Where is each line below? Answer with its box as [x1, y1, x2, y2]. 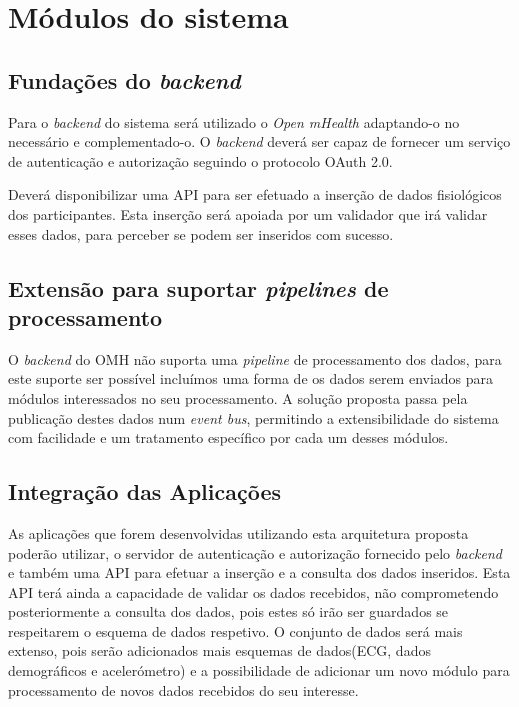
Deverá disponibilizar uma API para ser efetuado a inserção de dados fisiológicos [8, 184, 502, 205]
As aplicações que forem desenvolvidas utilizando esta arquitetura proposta [8, 522, 469, 543]
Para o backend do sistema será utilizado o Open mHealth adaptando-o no [8, 111, 460, 132]
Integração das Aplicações [8, 476, 282, 507]
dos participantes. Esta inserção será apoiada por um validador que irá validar [8, 203, 488, 224]
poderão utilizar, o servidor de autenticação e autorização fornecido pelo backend [8, 542, 503, 563]
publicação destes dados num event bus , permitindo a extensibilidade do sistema [8, 407, 499, 428]
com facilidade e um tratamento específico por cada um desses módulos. [8, 427, 449, 448]
